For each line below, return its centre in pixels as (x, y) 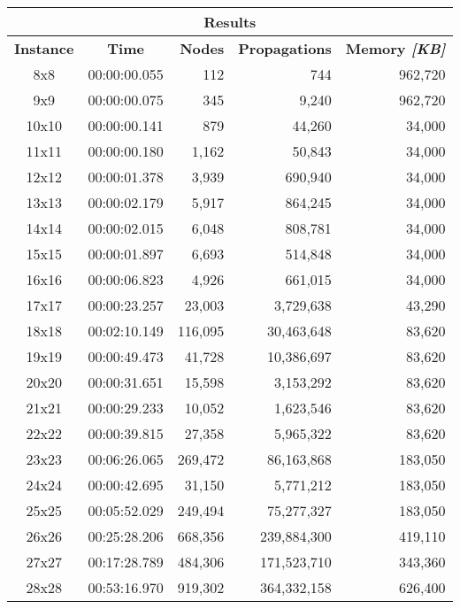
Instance (44, 48)
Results (230, 22)
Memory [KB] (395, 48)
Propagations (285, 48)
